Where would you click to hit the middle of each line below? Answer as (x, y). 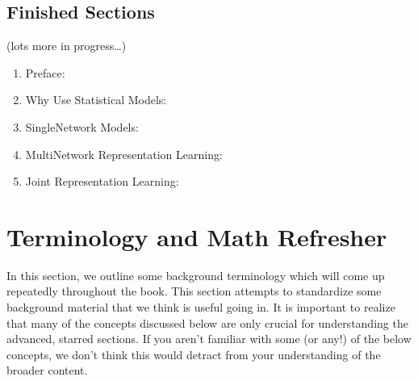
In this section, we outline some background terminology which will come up (196, 275)
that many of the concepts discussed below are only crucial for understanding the (207, 322)
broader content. (47, 370)
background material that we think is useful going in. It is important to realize (201, 307)
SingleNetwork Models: (82, 126)
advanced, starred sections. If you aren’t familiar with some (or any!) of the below (209, 339)
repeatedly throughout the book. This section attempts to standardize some (194, 291)
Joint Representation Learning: (102, 181)
